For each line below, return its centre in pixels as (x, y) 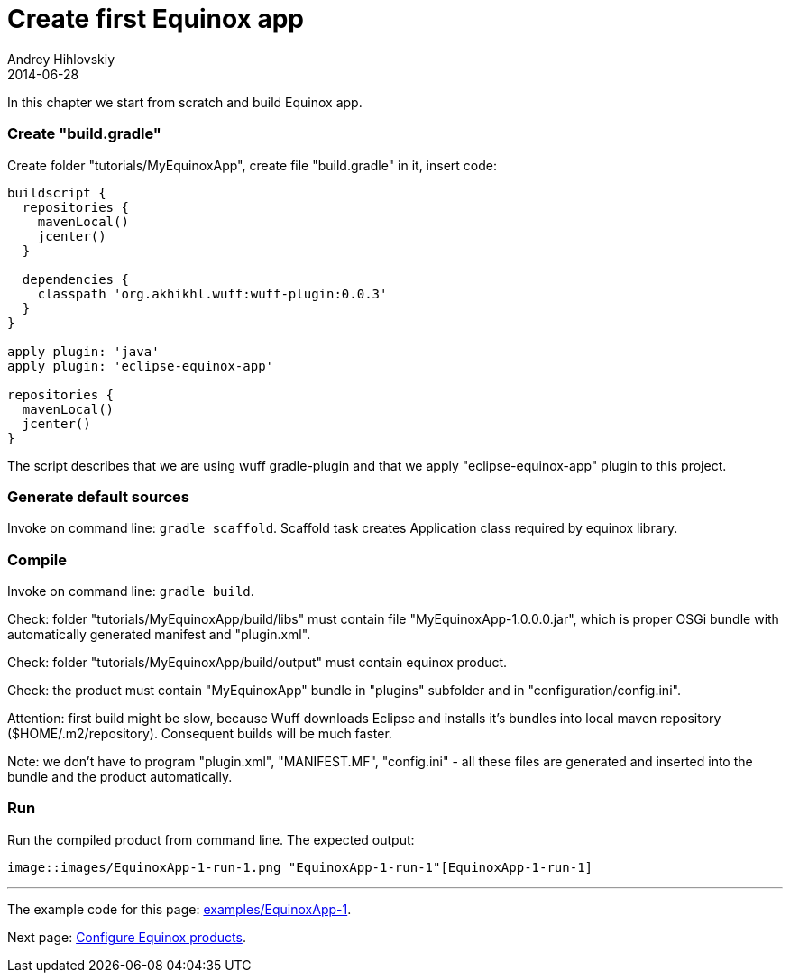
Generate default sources (98, 496)
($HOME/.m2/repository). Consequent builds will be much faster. (200, 733)
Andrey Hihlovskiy (61, 59)
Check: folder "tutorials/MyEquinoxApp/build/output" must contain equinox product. (257, 662)
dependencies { (75, 279)
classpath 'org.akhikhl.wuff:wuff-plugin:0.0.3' (212, 293)
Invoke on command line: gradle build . (131, 591)
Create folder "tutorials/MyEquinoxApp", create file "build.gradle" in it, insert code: (252, 165)
